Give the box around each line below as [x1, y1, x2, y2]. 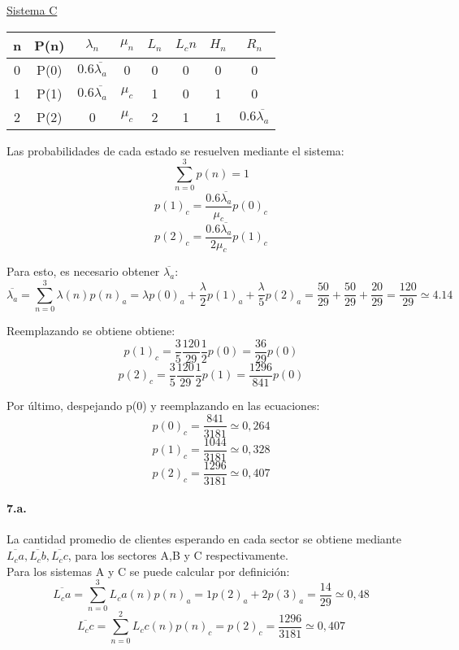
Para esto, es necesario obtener [6, 263, 160, 280]
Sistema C [6, 2, 58, 18]
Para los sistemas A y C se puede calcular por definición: [6, 562, 290, 579]
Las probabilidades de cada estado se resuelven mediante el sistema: [6, 142, 344, 159]
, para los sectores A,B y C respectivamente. [67, 547, 288, 564]
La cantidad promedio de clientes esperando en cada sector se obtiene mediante [6, 530, 401, 547]
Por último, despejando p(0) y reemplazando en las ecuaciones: [6, 396, 320, 413]
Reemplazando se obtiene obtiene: [6, 322, 175, 339]
